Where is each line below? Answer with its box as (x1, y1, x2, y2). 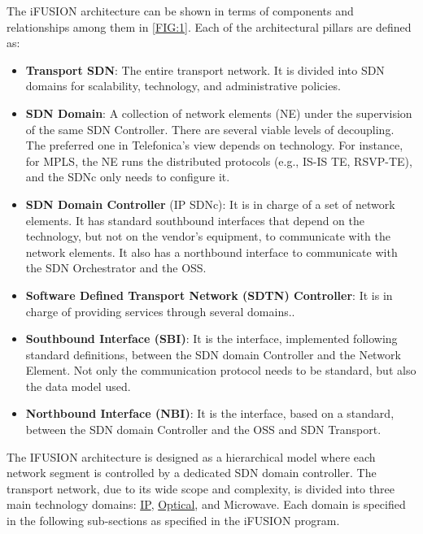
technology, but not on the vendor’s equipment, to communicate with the (25, 228, 390, 245)
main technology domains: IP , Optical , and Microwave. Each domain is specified (7, 496, 406, 513)
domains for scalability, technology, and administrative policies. (25, 77, 341, 94)
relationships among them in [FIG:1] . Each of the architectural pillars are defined (7, 18, 412, 35)
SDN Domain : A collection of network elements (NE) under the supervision (25, 104, 412, 121)
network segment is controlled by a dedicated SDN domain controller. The (7, 464, 377, 481)
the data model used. (25, 377, 131, 394)
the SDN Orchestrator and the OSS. (25, 259, 207, 276)
